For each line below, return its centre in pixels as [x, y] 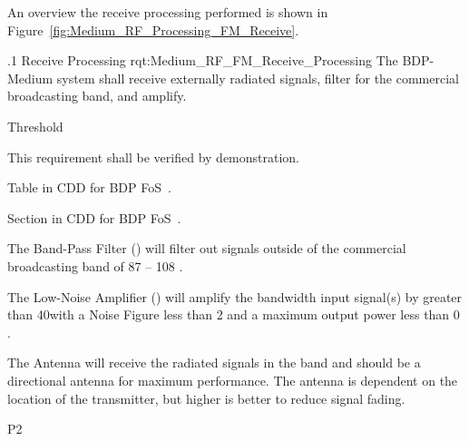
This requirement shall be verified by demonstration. [154, 157]
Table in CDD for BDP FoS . [89, 187]
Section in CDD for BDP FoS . [94, 217]
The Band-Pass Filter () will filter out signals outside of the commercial [207, 248]
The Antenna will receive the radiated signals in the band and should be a [214, 363]
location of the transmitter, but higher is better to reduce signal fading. [206, 398]
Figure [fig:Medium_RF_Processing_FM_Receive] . [153, 29]
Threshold [35, 126]
